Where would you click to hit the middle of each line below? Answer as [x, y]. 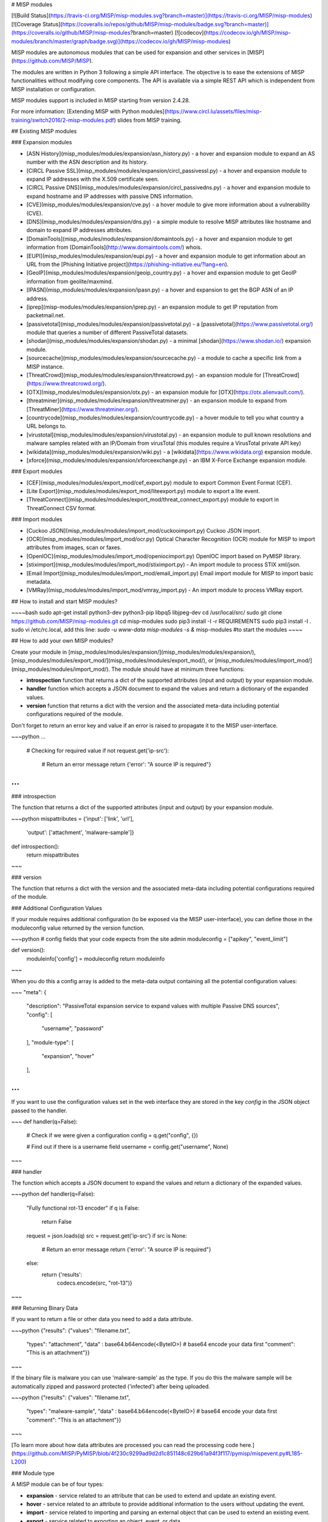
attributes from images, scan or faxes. [74, 547]
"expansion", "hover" [68, 1056]
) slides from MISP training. [148, 120]
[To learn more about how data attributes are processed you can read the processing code [125, 1445]
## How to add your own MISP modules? [62, 641]
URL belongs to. [46, 426]
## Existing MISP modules [44, 132]
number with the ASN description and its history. [87, 162]
